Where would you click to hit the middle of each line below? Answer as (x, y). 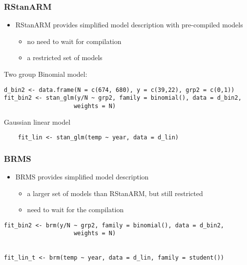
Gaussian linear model (37, 121)
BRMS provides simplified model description (82, 177)
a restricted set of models (65, 57)
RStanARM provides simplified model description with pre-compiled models (129, 25)
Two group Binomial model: (46, 74)
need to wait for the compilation (75, 210)
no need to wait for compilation (74, 41)
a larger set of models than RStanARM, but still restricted (115, 193)
